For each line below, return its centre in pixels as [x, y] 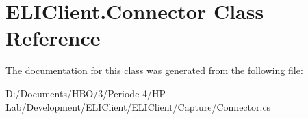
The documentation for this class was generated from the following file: [154, 70]
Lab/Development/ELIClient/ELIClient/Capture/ [111, 106]
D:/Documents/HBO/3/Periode [73, 93]
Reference [53, 38]
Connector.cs [244, 106]
